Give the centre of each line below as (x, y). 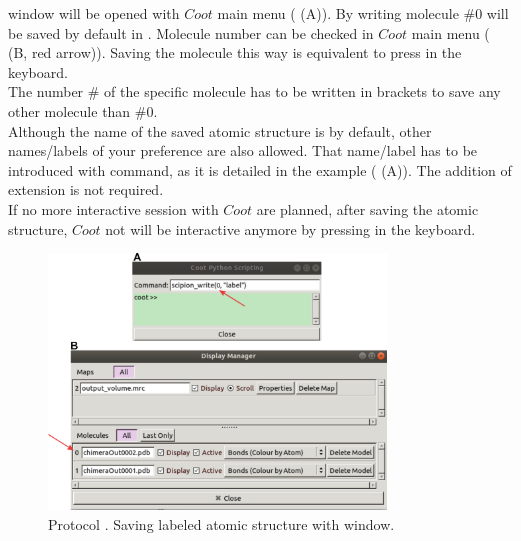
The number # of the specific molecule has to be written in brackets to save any (254, 91)
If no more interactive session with (113, 208)
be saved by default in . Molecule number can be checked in (191, 32)
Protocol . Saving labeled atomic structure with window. (221, 523)
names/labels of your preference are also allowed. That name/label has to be (243, 150)
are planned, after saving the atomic (367, 208)
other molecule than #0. (83, 110)
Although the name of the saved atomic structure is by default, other (220, 130)
